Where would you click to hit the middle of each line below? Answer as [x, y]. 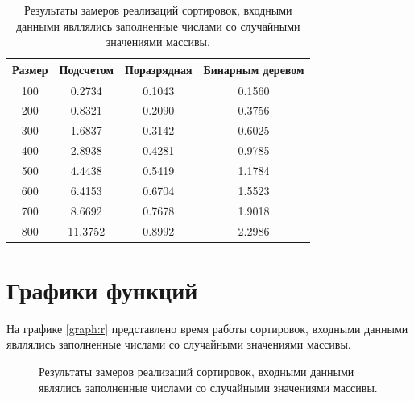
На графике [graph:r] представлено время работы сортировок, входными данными [207, 328]
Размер [30, 69]
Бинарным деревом [254, 69]
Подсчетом [87, 69]
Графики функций [102, 289]
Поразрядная [159, 69]
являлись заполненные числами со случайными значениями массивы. [208, 387]
